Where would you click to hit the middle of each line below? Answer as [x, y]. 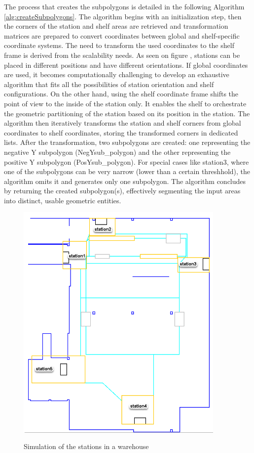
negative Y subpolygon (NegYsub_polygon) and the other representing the [117, 152]
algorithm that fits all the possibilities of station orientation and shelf [109, 84]
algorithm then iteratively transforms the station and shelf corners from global [123, 123]
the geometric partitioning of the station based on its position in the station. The [127, 113]
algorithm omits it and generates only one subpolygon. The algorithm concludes [125, 181]
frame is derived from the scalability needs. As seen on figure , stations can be [122, 55]
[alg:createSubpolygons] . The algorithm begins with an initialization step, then [123, 16]
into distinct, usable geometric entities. [63, 200]
